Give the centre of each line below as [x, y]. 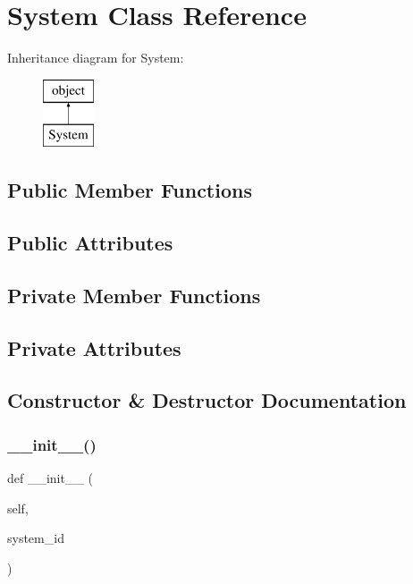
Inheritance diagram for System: [96, 58]
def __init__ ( [51, 478]
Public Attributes [90, 243]
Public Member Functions [130, 190]
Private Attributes [94, 347]
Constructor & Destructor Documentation [207, 400]
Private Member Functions [134, 295]
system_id [36, 538]
